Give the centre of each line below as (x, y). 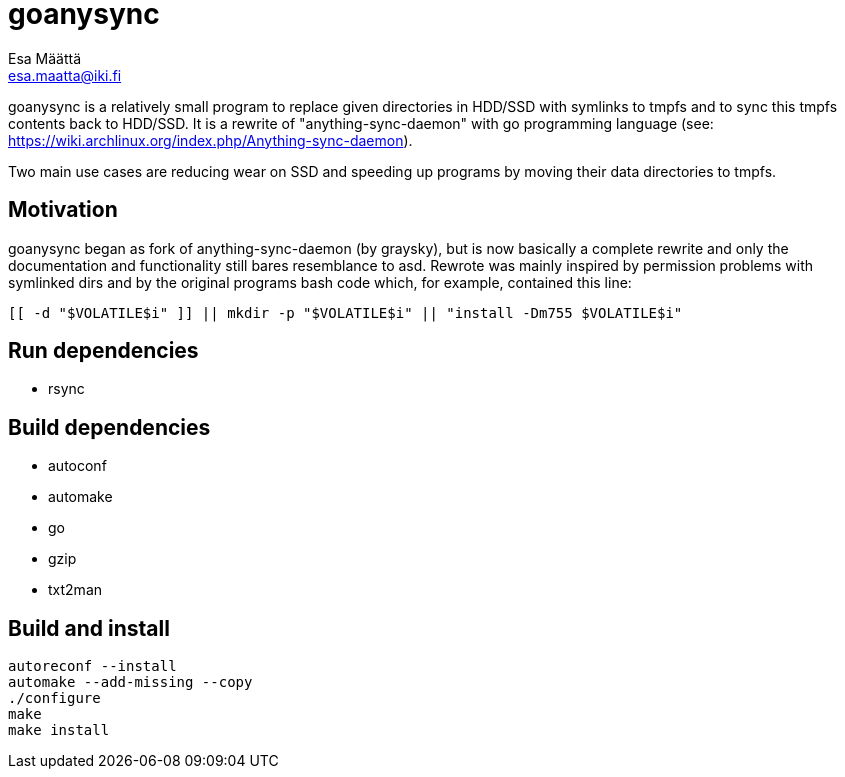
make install (59, 730)
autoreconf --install (92, 666)
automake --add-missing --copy (130, 682)
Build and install (89, 628)
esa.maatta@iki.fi (65, 75)
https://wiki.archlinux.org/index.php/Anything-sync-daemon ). (210, 140)
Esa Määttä (45, 58)
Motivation (63, 210)
